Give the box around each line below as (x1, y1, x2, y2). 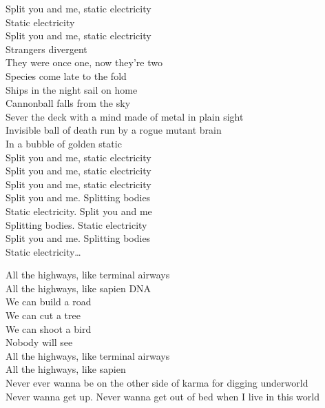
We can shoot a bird (6, 321, 92, 336)
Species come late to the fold (6, 68, 127, 83)
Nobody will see (6, 335, 73, 349)
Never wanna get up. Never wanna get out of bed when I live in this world (6, 389, 319, 403)
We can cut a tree (6, 308, 81, 323)
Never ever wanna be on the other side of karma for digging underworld (6, 376, 308, 390)
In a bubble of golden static (6, 136, 122, 150)
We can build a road (6, 294, 92, 309)
